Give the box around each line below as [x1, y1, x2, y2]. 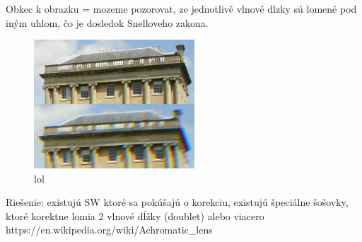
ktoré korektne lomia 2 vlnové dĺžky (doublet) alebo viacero [6, 208, 264, 223]
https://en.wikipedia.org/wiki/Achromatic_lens [6, 222, 213, 237]
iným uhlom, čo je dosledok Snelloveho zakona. [6, 15, 209, 30]
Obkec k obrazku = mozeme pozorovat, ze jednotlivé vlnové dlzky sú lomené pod [6, 1, 357, 16]
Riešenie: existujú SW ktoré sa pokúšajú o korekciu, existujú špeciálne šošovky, [6, 195, 349, 209]
